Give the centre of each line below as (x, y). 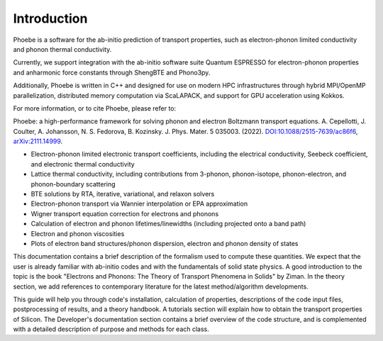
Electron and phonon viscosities (78, 233)
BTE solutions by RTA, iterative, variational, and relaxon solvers (123, 194)
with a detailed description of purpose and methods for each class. (111, 329)
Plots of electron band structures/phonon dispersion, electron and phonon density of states (165, 243)
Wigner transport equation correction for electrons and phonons (125, 213)
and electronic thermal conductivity (83, 164)
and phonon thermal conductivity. (62, 49)
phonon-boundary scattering (73, 184)
